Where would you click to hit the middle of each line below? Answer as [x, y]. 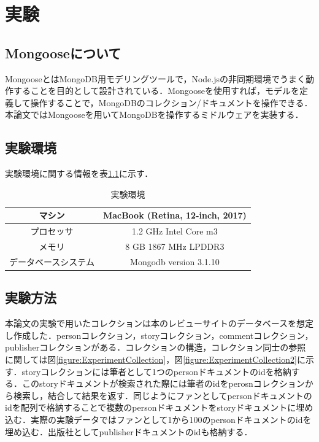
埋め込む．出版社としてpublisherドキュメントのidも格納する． [129, 431]
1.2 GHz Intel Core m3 [175, 231]
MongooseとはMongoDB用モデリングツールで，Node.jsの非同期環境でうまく [155, 78]
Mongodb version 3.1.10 [175, 261]
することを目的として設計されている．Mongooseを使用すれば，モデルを [156, 91]
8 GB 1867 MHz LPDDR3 [175, 246]
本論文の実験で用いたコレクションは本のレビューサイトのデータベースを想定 [159, 323]
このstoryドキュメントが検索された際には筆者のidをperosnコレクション [163, 383]
